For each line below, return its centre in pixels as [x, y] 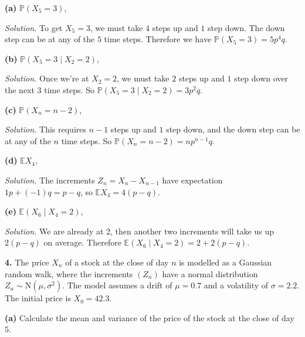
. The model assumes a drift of [117, 285]
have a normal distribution [210, 273]
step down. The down [246, 27]
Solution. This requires [46, 129]
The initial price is [38, 298]
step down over [261, 78]
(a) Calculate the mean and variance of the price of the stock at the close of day [150, 317]
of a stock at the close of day [117, 262]
